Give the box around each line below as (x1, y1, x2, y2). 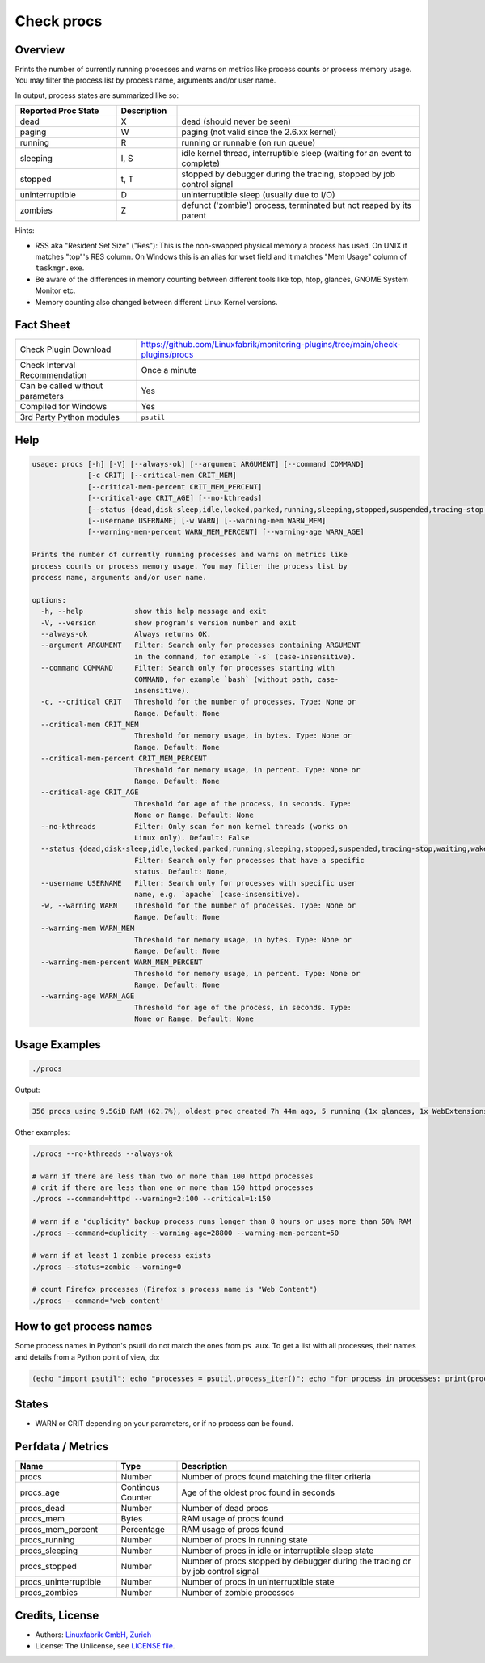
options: (32, 595, 67, 604)
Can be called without (19, 380, 103, 391)
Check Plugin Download (19, 344, 112, 355)
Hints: (15, 226, 35, 235)
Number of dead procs (181, 1503, 268, 1514)
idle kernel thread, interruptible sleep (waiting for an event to (181, 148, 412, 159)
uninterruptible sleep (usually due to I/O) (181, 189, 335, 201)
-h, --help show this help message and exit (40, 607, 267, 616)
